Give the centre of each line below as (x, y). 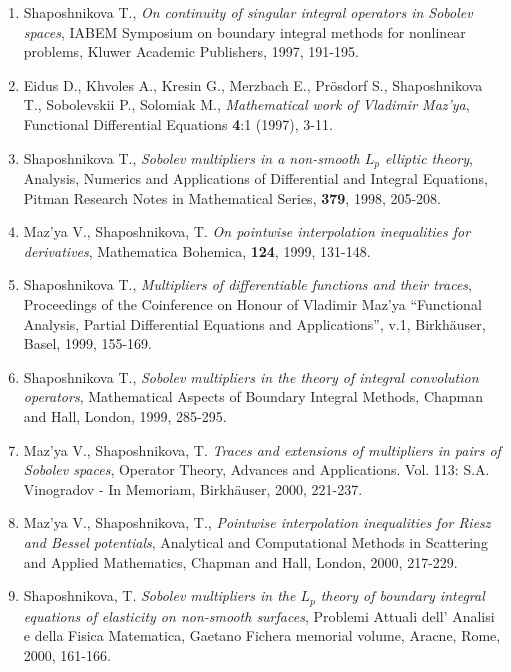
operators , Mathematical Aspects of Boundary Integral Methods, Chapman (253, 396)
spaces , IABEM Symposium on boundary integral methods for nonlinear (244, 31)
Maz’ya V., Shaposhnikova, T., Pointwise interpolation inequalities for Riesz (257, 522)
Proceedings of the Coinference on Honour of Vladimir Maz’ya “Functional (252, 303)
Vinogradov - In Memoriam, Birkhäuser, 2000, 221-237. (193, 488)
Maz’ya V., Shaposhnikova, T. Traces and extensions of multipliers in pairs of (262, 449)
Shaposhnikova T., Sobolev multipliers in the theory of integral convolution (251, 376)
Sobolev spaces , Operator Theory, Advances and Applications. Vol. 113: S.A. (256, 469)
